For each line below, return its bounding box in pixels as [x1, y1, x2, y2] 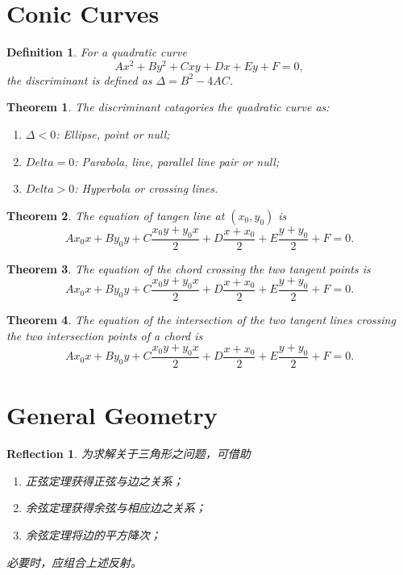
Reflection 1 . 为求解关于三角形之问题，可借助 [6, 445, 251, 462]
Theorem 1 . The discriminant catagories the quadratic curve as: [6, 98, 330, 115]
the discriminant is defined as [6, 71, 152, 88]
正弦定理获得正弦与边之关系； [25, 472, 184, 489]
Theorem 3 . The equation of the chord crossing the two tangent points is [6, 260, 371, 277]
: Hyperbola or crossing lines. [74, 180, 218, 197]
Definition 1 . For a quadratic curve [6, 44, 187, 60]
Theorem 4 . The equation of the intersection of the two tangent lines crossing [6, 311, 396, 328]
